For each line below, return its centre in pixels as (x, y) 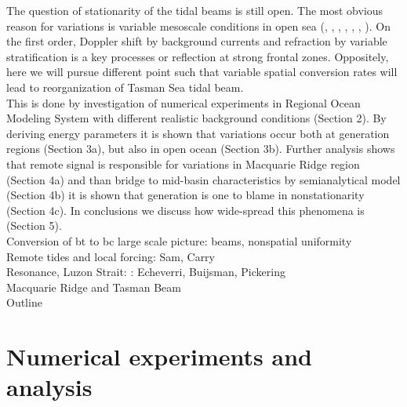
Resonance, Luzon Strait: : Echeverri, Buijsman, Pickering (146, 272)
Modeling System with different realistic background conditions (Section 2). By (196, 118)
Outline (24, 302)
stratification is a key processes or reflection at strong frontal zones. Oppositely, (198, 56)
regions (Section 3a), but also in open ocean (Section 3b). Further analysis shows (201, 149)
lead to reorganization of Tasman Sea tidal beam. (125, 87)
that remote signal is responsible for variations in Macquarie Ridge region (183, 164)
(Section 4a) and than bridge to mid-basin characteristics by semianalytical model (203, 179)
